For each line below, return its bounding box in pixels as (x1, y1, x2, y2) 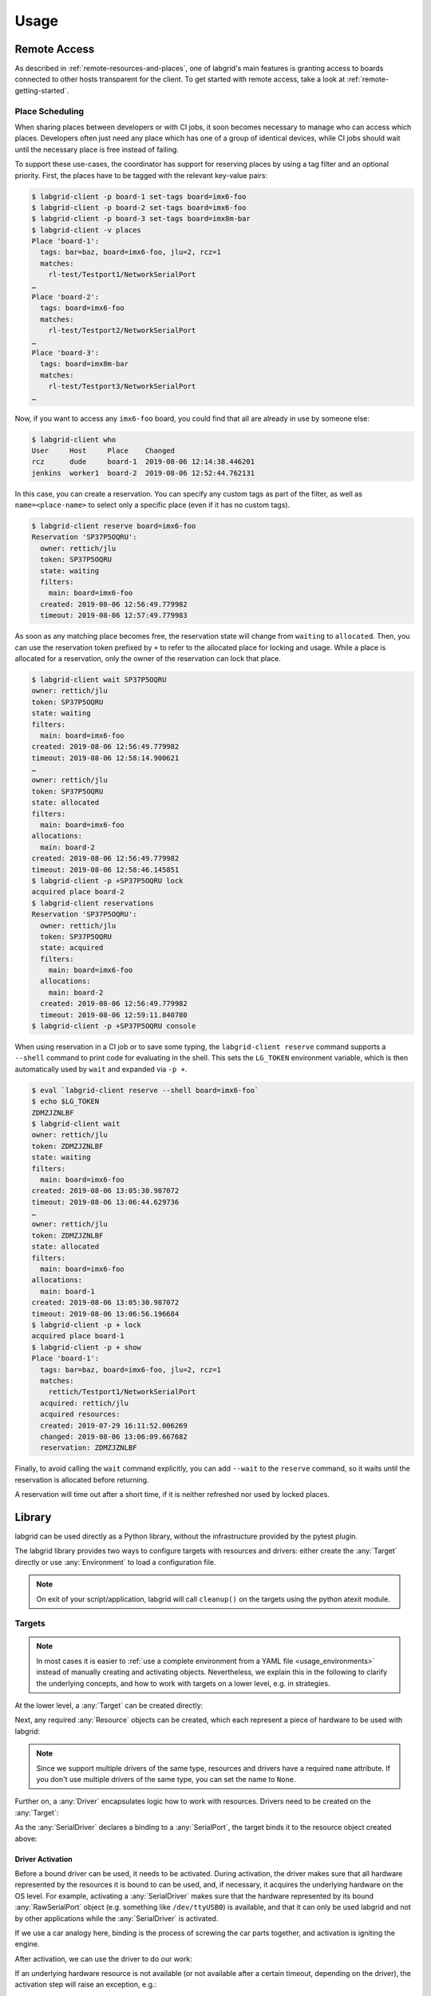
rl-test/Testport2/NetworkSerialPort (48, 326, 196, 335)
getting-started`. (14, 85, 69, 95)
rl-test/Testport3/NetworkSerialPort (48, 382, 196, 391)
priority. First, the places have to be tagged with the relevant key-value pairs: (14, 170, 267, 180)
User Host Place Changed (31, 446, 176, 455)
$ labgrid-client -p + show (31, 1342, 141, 1352)
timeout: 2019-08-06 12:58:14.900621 (31, 753, 180, 762)
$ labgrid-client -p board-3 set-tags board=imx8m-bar (31, 214, 251, 224)
